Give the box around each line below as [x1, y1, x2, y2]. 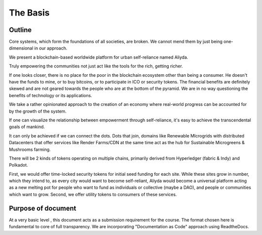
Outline [9, 26, 32, 34]
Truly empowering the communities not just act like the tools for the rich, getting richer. [9, 63, 183, 69]
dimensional [9, 45, 33, 51]
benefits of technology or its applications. [9, 92, 92, 98]
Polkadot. [9, 162, 28, 168]
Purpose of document [9, 204, 76, 212]
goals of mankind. [9, 124, 45, 130]
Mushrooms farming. [9, 146, 51, 152]
